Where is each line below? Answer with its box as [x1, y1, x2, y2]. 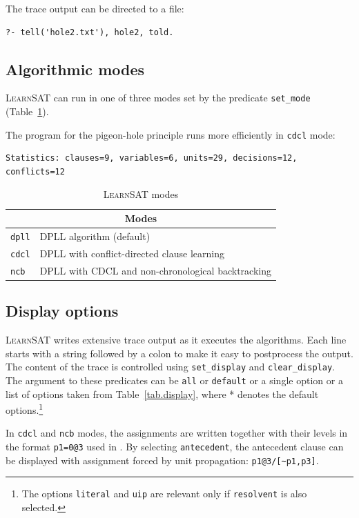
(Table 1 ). [6, 104, 49, 119]
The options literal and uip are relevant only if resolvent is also [21, 486, 307, 501]
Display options [6, 300, 119, 321]
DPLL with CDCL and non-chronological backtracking [39, 263, 271, 277]
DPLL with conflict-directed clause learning [39, 246, 224, 260]
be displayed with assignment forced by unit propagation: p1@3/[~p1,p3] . [6, 452, 319, 467]
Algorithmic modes [6, 58, 145, 79]
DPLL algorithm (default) [39, 228, 151, 243]
